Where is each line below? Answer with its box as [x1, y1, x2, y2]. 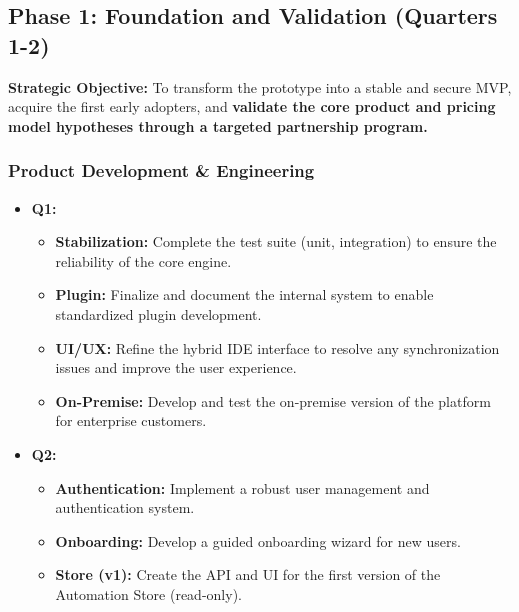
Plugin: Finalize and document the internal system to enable [55, 284, 434, 305]
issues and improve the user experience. [55, 357, 297, 378]
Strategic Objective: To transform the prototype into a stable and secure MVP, [8, 76, 512, 97]
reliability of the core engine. [55, 250, 232, 271]
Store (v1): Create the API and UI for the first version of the [55, 564, 441, 585]
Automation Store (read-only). [55, 583, 242, 604]
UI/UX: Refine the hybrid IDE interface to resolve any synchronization [55, 337, 500, 358]
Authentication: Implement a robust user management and [55, 477, 430, 498]
